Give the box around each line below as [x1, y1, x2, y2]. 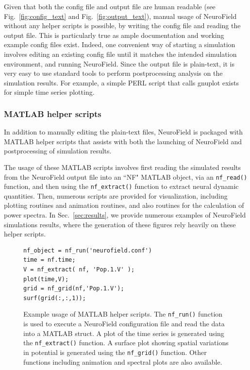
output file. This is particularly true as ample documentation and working [4, 30, 224, 40]
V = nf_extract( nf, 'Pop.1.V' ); [23, 266, 135, 273]
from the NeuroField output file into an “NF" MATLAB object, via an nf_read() [4, 171, 248, 182]
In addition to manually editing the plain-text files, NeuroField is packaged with [4, 127, 243, 137]
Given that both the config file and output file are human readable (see [4, 1, 216, 11]
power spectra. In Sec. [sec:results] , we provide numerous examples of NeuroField [4, 210, 246, 220]
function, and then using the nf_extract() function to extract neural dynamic [4, 181, 239, 191]
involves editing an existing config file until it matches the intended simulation [4, 49, 237, 59]
